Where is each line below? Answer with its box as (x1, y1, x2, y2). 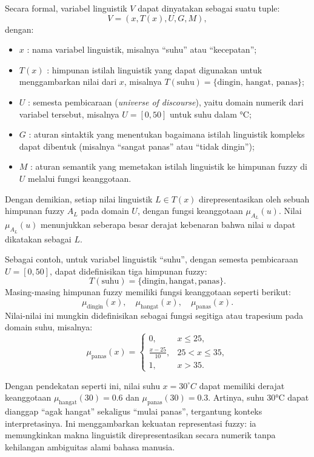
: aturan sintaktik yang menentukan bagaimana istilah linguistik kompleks (28, 128, 305, 141)
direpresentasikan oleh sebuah (199, 192, 310, 205)
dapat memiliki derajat (199, 379, 285, 392)
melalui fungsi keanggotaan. (28, 172, 132, 184)
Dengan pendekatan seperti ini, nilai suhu (5, 379, 160, 392)
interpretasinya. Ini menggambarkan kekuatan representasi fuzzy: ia (5, 416, 256, 429)
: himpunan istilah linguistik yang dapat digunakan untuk (47, 63, 262, 76)
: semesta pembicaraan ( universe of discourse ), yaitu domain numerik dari (28, 95, 304, 108)
